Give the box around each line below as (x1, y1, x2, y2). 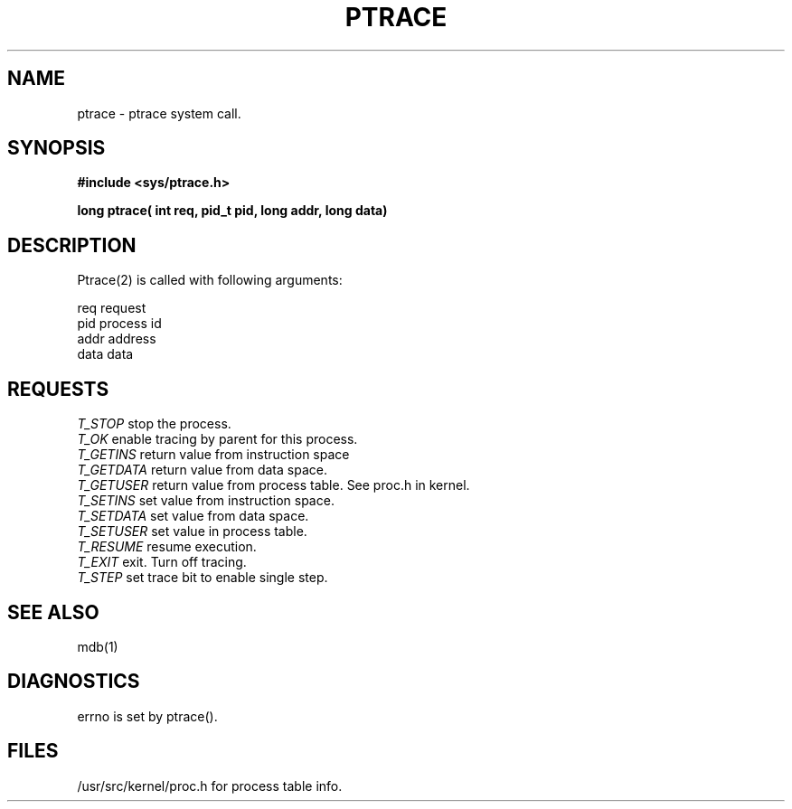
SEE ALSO (7, 600, 99, 624)
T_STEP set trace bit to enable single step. (77, 569, 328, 586)
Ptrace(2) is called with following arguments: (77, 272, 343, 288)
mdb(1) (77, 638, 118, 654)
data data (77, 346, 134, 362)
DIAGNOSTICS (7, 670, 140, 693)
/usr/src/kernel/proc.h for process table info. (77, 777, 343, 794)
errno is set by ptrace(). (77, 708, 218, 724)
